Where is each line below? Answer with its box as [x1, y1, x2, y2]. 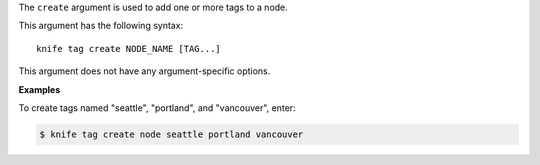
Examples [18, 83, 61, 95]
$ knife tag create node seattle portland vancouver [39, 128, 304, 140]
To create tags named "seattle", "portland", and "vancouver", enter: [18, 101, 296, 114]
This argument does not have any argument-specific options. [18, 65, 271, 77]
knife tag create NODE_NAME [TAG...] [36, 43, 222, 54]
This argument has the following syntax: [18, 20, 184, 32]
